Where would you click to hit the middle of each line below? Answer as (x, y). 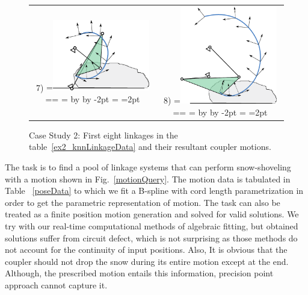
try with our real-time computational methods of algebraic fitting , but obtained (152, 226)
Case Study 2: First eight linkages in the (103, 135)
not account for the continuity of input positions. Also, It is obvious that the (146, 250)
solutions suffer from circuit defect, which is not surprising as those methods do (151, 238)
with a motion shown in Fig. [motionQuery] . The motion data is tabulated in (148, 179)
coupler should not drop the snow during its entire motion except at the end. (147, 261)
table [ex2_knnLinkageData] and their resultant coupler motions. (150, 147)
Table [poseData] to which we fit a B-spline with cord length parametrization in (154, 191)
